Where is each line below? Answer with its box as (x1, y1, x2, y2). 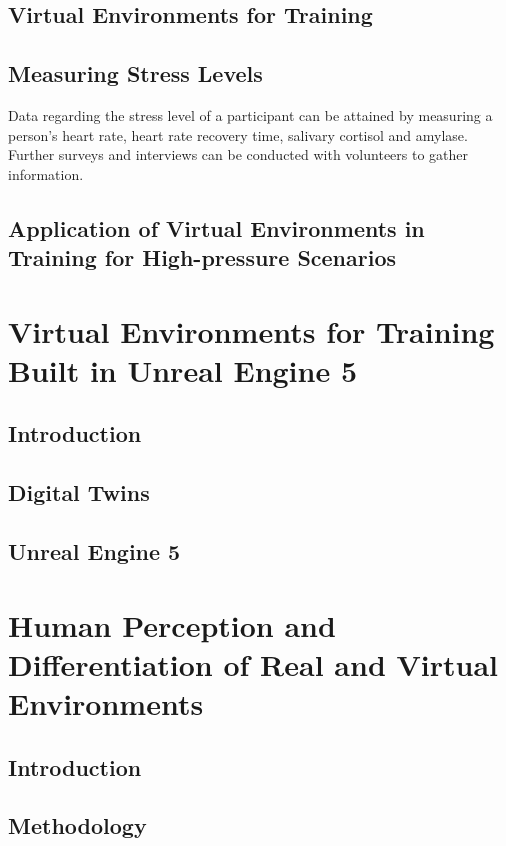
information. (8, 163, 84, 184)
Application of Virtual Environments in (8, 212, 425, 243)
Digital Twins (8, 477, 150, 508)
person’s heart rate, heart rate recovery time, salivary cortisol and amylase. (8, 124, 468, 145)
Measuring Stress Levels (8, 58, 263, 89)
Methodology (8, 810, 147, 841)
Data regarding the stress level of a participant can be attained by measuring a (8, 104, 493, 125)
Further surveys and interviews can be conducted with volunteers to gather (8, 144, 469, 165)
